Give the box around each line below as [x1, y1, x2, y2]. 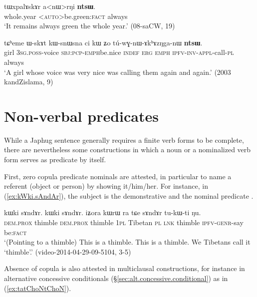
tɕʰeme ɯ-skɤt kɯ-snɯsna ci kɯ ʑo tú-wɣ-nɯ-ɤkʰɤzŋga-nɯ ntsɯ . [4, 37, 203, 47]
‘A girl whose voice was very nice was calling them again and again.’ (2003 [4, 66, 231, 77]
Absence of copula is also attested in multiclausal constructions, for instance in [4, 263, 245, 274]
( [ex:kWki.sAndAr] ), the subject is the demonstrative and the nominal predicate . [4, 190, 254, 201]
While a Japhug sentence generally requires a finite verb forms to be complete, [4, 134, 244, 145]
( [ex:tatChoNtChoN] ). [4, 283, 71, 293]
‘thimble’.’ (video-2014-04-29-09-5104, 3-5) [4, 246, 131, 257]
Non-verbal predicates [4, 105, 159, 126]
